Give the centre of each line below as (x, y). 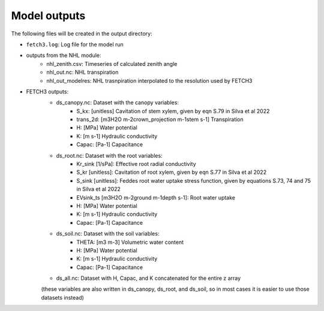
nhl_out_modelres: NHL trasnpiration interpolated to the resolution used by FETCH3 (149, 80)
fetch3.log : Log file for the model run (75, 44)
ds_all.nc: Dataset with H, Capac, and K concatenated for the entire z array (148, 278)
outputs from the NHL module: (64, 55)
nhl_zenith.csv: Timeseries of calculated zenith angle (112, 64)
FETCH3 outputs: (47, 91)
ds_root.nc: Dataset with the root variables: (109, 155)
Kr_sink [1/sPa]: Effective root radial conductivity (136, 164)
